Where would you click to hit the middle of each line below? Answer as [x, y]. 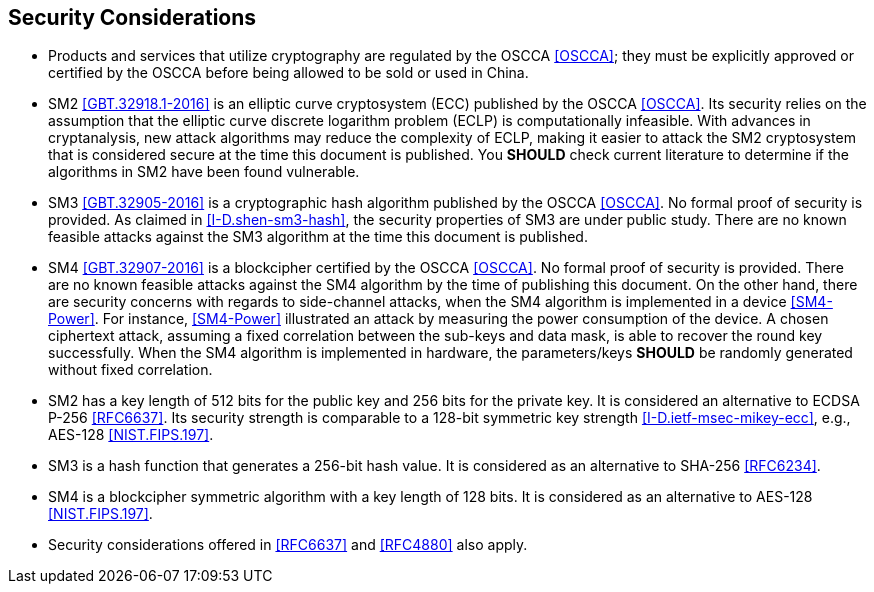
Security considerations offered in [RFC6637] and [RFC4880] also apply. [288, 545]
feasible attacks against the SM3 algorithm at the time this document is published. [318, 237]
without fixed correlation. [130, 370]
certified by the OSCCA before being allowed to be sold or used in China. [288, 73]
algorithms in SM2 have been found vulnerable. [204, 172]
